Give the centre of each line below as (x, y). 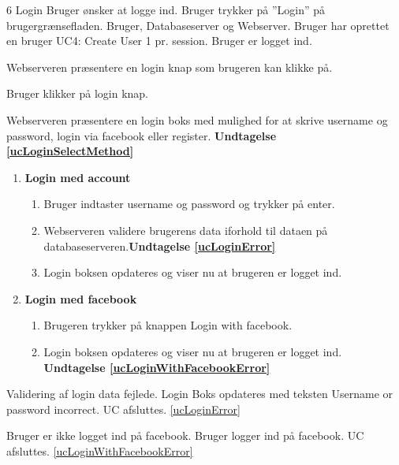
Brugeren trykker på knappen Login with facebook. (168, 325)
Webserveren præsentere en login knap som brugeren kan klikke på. (170, 67)
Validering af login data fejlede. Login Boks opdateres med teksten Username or (200, 394)
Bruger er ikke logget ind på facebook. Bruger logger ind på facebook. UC (185, 435)
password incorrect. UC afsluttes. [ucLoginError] (123, 409)
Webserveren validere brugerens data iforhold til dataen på (186, 230)
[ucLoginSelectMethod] (70, 151)
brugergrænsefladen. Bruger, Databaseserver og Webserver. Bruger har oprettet (198, 25)
